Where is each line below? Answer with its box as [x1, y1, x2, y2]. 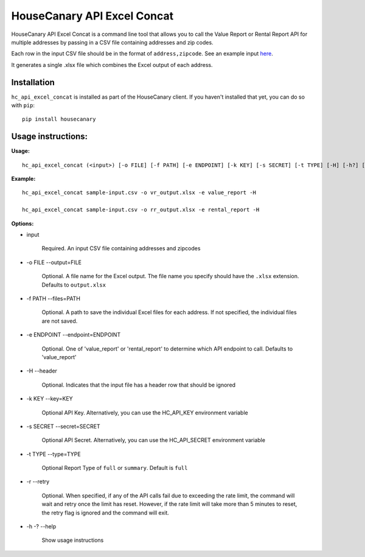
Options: [11, 220, 34, 227]
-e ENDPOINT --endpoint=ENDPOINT [26, 331, 121, 338]
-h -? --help [26, 523, 57, 530]
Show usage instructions [41, 536, 104, 544]
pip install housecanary [22, 116, 96, 123]
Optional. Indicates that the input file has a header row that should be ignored [41, 381, 236, 388]
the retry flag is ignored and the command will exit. [41, 509, 170, 516]
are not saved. [41, 317, 78, 324]
